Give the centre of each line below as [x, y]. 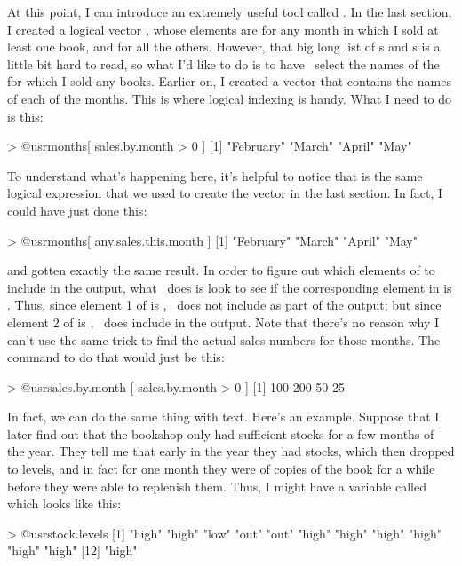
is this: [25, 116]
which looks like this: [64, 503]
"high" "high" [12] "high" [72, 550]
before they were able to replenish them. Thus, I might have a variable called [217, 486]
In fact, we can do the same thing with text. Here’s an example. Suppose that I [223, 417]
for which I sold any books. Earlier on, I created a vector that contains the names [230, 81]
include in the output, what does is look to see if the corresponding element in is [230, 287]
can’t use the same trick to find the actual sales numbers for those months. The [224, 339]
